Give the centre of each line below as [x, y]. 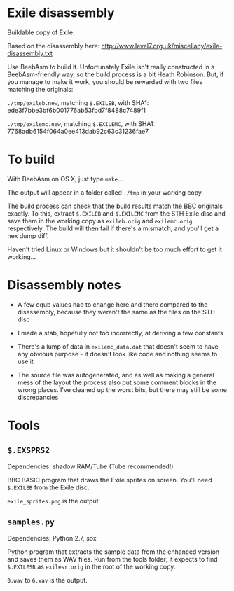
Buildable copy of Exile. [41, 32]
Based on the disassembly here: [54, 46]
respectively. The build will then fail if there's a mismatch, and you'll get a [113, 228]
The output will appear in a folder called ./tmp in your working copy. [105, 192]
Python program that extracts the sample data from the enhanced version [113, 552]
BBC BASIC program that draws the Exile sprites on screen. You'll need [110, 480]
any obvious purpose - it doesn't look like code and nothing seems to [117, 354]
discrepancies [38, 397]
